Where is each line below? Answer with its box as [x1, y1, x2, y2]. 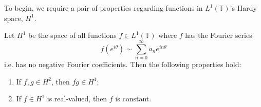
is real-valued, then [47, 93, 107, 104]
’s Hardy [230, 3, 257, 13]
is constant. [115, 93, 152, 104]
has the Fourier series [185, 30, 252, 40]
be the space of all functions [28, 30, 117, 40]
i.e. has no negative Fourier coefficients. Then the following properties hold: [4, 58, 241, 69]
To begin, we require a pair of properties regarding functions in [4, 3, 203, 13]
